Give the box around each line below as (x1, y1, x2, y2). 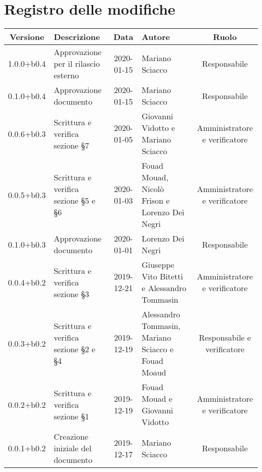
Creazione (53, 431, 89, 443)
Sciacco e (142, 343, 174, 355)
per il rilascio (53, 58, 100, 70)
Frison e (142, 195, 170, 207)
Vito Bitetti (142, 270, 183, 282)
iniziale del (53, 442, 92, 454)
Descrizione (53, 31, 100, 43)
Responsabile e (199, 332, 251, 344)
